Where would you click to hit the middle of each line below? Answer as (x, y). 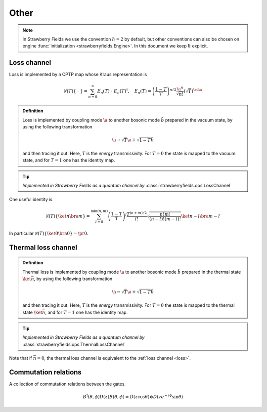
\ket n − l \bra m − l (200, 216)
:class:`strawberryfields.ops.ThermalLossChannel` (74, 344)
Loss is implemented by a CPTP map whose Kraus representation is (78, 75)
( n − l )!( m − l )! (165, 219)
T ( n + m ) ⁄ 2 (136, 214)
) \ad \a (197, 91)
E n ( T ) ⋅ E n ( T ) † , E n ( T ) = (124, 91)
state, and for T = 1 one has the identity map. (69, 160)
